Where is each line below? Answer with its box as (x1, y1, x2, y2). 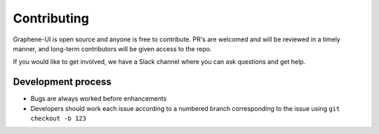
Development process (13, 76, 112, 88)
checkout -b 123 (30, 114, 87, 123)
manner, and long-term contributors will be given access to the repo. (13, 44, 212, 53)
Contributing (13, 11, 89, 26)
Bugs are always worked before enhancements (30, 95, 167, 103)
